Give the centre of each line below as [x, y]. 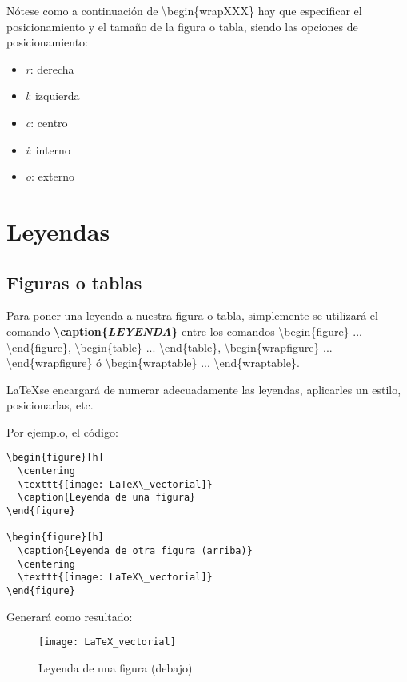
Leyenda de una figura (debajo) [116, 667]
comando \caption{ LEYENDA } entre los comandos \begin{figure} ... [184, 331]
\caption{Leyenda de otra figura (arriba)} [135, 551]
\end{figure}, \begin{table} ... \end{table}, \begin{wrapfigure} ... [170, 347]
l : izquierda [52, 96]
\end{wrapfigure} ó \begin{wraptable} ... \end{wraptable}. [153, 363]
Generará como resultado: [70, 616]
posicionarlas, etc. [50, 405]
